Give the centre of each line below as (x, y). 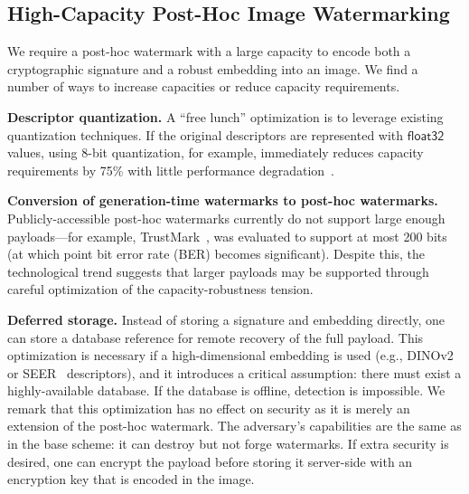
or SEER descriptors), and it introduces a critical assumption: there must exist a (234, 372)
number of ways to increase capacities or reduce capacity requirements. (204, 86)
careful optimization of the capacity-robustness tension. (160, 289)
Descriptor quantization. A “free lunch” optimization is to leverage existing (225, 116)
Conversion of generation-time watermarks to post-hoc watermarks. (223, 200)
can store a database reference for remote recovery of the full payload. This (216, 337)
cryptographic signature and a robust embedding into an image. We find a (213, 68)
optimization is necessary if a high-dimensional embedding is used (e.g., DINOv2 (230, 355)
